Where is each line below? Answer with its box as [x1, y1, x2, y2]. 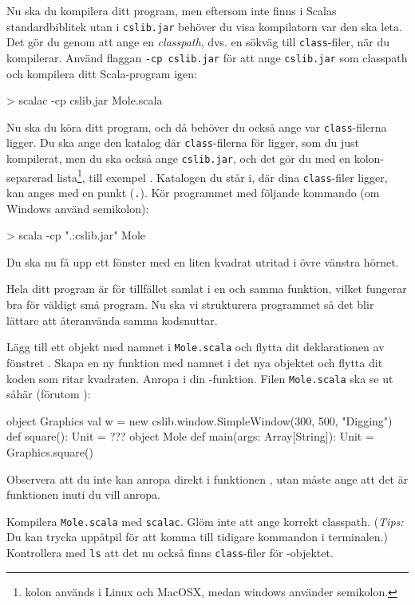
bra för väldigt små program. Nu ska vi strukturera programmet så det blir [6, 296, 374, 313]
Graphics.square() [6, 443, 93, 460]
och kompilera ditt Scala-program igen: [6, 65, 197, 81]
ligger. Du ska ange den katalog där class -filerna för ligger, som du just [6, 134, 360, 151]
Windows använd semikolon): [6, 200, 149, 216]
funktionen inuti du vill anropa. [6, 486, 161, 503]
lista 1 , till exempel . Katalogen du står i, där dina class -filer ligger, [57, 166, 388, 185]
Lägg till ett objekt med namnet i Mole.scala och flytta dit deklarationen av [6, 338, 385, 355]
